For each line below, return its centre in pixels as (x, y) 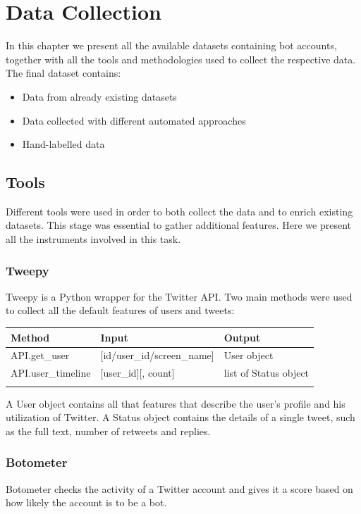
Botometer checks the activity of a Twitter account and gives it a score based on (179, 488)
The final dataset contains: (63, 73)
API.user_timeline (51, 373)
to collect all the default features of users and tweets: (120, 310)
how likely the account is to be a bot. (86, 502)
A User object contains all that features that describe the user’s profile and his (176, 403)
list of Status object (267, 373)
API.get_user (40, 355)
